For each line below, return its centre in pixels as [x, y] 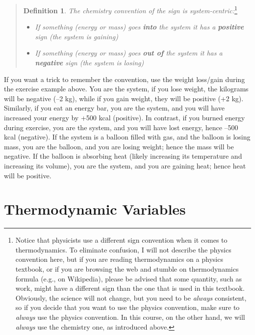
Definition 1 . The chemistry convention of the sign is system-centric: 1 [130, 10]
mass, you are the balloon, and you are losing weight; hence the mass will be [119, 146]
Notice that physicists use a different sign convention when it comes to [121, 240]
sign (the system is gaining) [76, 36]
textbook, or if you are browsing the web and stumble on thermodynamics [127, 269]
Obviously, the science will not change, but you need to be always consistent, [131, 297]
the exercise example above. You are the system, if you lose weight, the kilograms [126, 89]
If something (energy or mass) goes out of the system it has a [129, 53]
